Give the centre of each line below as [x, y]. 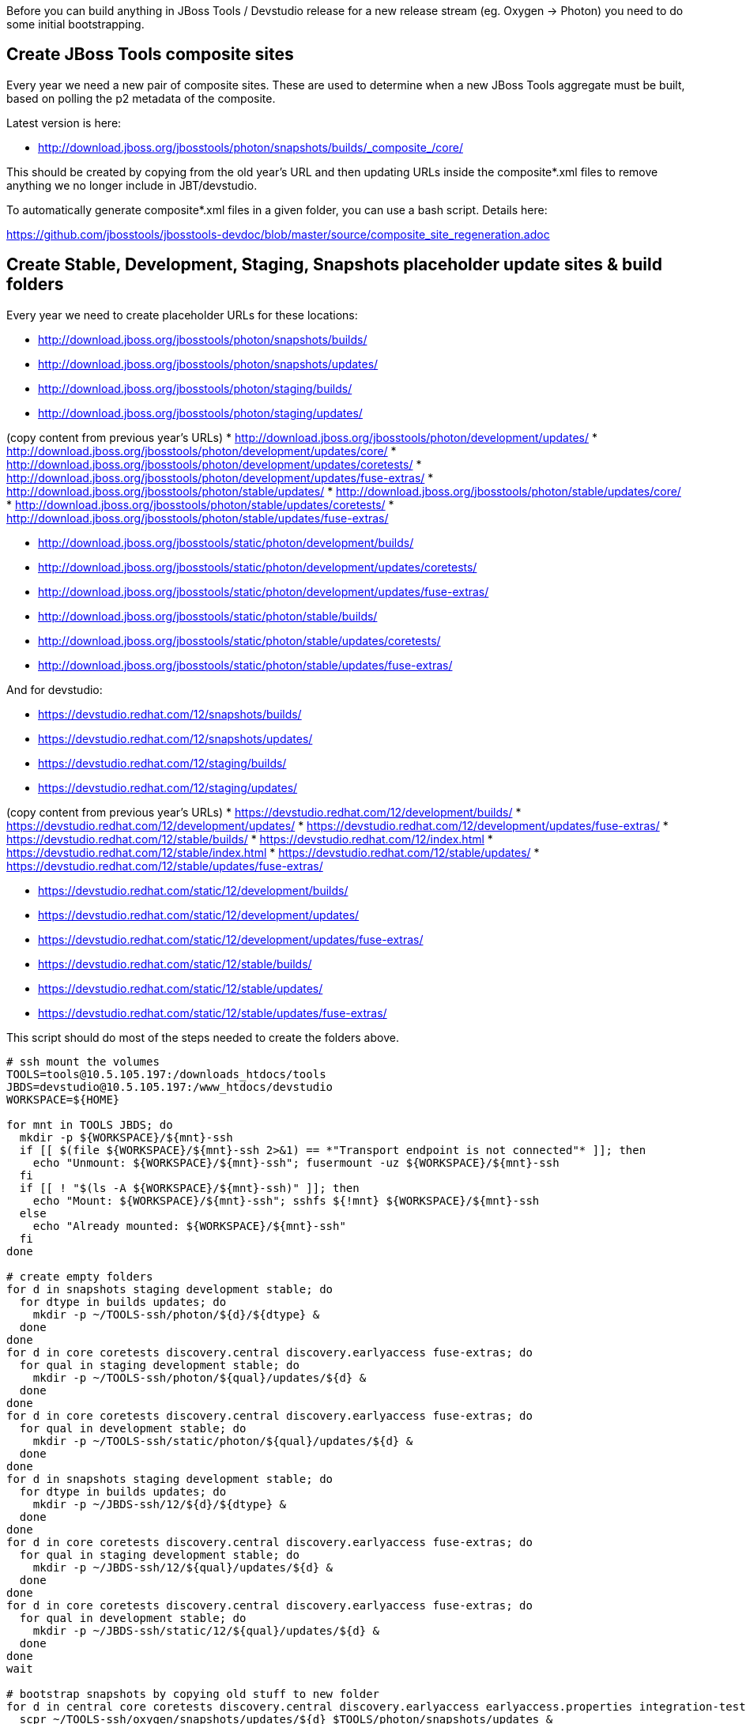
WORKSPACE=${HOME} [63, 1099]
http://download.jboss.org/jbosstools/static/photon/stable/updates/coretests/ [239, 640]
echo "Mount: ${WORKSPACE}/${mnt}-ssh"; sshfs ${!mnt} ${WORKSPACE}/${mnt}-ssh [286, 1200]
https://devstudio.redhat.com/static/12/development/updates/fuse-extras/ [231, 939]
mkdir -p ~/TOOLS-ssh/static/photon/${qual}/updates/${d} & [223, 1441]
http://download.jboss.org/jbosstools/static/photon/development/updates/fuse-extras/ [264, 591]
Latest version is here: [64, 123]
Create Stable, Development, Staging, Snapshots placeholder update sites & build [334, 265]
